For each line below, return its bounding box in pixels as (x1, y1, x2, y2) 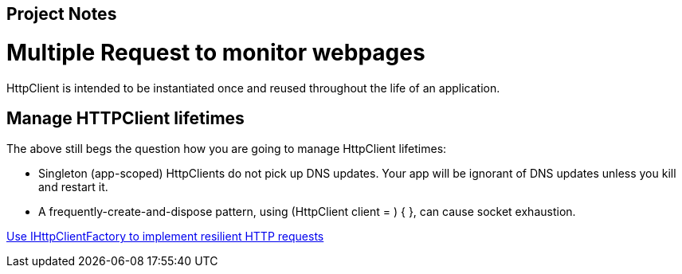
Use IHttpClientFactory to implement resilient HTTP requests (6, 229, 324, 244)
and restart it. (38, 180, 108, 194)
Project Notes (6, 4, 117, 24)
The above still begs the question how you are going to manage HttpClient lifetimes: (6, 142, 447, 156)
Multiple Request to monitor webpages (6, 38, 425, 66)
